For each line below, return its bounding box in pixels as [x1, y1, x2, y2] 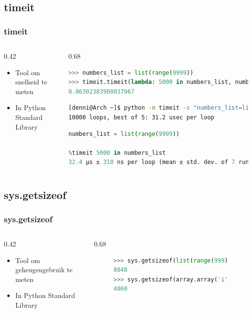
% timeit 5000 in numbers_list [68, 149, 166, 156]
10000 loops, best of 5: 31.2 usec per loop [68, 114, 214, 121]
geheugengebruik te [15, 264, 73, 275]
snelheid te [15, 77, 47, 87]
